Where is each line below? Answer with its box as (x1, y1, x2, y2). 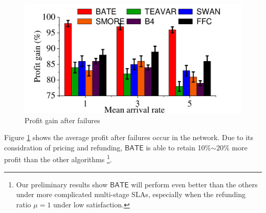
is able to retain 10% (146, 142, 211, 152)
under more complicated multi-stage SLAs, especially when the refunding (16, 189, 246, 200)
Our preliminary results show (16, 179, 108, 189)
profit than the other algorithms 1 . (4, 152, 112, 165)
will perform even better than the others (131, 179, 258, 189)
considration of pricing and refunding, (4, 142, 123, 152)
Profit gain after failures (25, 114, 100, 125)
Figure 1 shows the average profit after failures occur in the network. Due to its (4, 132, 254, 143)
